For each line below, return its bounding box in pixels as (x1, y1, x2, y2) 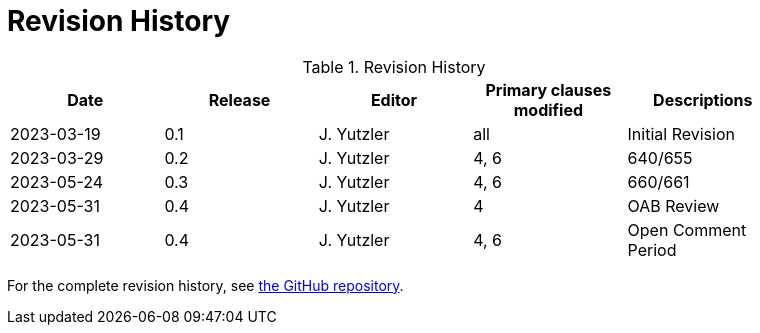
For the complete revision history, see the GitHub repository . (7, 276, 404, 294)
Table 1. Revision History (302, 56, 486, 77)
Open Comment (627, 219, 747, 240)
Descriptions (653, 89, 753, 110)
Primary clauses (485, 79, 612, 100)
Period (627, 239, 677, 260)
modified (513, 99, 584, 120)
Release (208, 89, 271, 110)
